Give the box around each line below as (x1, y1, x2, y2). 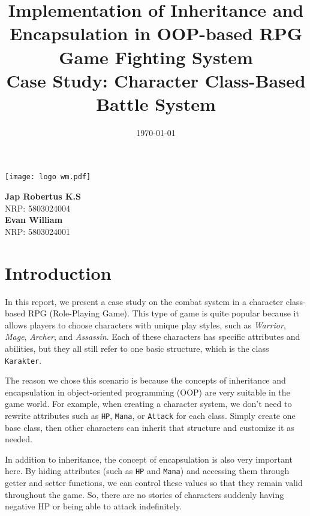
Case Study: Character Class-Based (6, 68, 306, 92)
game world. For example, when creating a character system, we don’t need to (5, 397, 292, 410)
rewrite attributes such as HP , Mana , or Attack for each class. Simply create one (5, 409, 296, 422)
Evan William (5, 213, 63, 226)
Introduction (5, 260, 112, 285)
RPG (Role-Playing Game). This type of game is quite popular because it (28, 307, 299, 319)
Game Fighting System (59, 44, 253, 69)
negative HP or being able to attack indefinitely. (5, 500, 182, 512)
